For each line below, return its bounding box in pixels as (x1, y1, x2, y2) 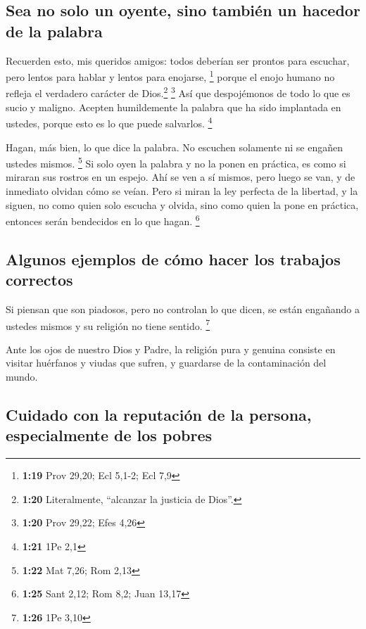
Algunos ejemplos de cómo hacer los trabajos (6, 248, 341, 269)
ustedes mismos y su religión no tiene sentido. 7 (6, 316, 210, 333)
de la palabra (6, 20, 103, 42)
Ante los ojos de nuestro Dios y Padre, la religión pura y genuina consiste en (6, 341, 336, 356)
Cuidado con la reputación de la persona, (6, 404, 312, 426)
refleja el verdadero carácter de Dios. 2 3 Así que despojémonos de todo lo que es (6, 84, 351, 101)
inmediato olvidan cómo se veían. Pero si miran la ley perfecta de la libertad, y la (6, 183, 358, 198)
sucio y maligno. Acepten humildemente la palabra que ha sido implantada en (6, 99, 341, 114)
